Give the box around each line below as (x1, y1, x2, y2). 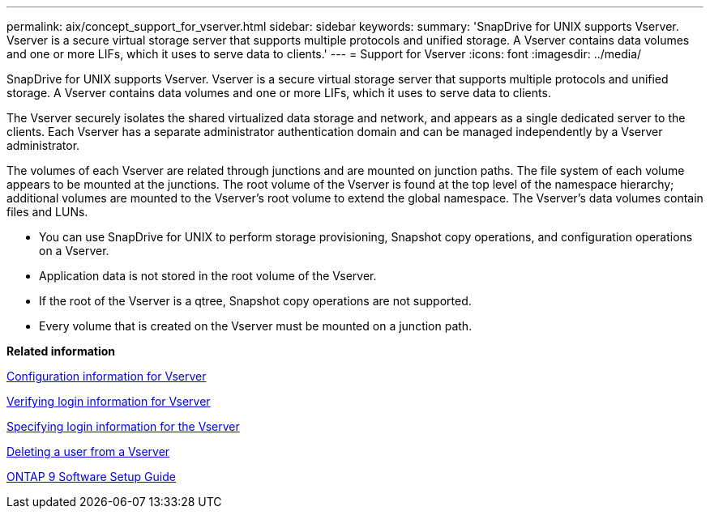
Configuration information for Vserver (6, 369, 207, 383)
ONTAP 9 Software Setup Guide (6, 470, 176, 483)
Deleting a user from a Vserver (6, 445, 170, 458)
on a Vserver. (39, 244, 109, 257)
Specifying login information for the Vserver (6, 419, 240, 433)
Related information (6, 344, 116, 358)
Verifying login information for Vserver (6, 394, 211, 408)
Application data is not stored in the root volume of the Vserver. (39, 269, 377, 283)
